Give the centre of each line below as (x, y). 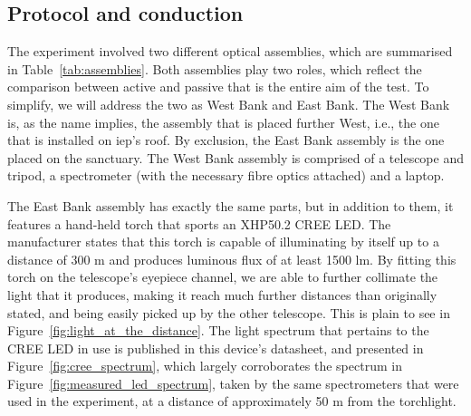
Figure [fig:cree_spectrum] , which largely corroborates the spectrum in (205, 366)
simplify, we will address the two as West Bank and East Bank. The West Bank (229, 104)
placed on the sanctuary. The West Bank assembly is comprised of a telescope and (235, 157)
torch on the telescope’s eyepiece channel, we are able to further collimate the (223, 277)
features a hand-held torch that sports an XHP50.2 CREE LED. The (199, 223)
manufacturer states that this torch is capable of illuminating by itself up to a (223, 242)
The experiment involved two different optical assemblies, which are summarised (230, 51)
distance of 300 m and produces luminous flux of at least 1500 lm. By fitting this (232, 259)
